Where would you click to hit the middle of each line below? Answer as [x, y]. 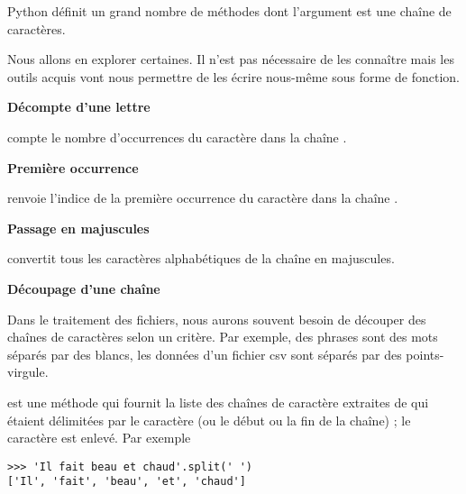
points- [425, 354]
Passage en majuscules [78, 228]
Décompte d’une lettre [79, 107]
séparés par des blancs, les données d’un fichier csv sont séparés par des [205, 354]
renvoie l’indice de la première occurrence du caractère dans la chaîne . [203, 198]
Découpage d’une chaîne [84, 288]
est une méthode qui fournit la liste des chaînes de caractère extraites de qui [218, 402]
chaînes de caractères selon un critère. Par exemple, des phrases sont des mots [223, 337]
